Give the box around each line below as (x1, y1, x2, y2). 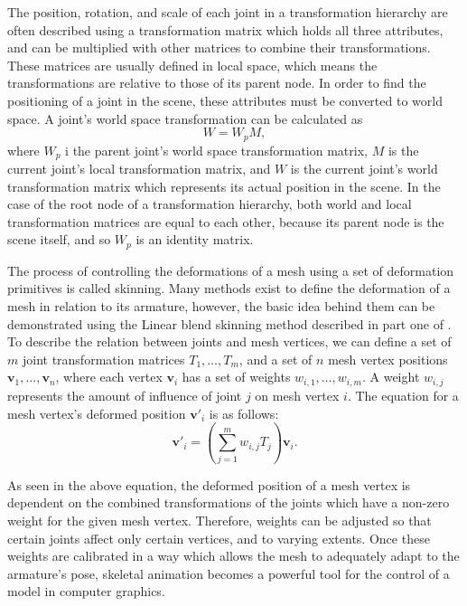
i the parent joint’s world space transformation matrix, (65, 140, 368, 159)
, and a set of (238, 349, 313, 368)
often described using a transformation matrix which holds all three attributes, (7, 20, 444, 39)
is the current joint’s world (290, 159, 438, 178)
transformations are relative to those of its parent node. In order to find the (7, 73, 426, 92)
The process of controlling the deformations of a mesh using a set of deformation (7, 260, 454, 279)
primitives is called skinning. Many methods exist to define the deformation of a (7, 279, 451, 298)
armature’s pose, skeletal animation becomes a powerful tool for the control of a (7, 563, 450, 582)
